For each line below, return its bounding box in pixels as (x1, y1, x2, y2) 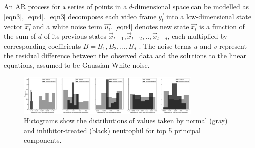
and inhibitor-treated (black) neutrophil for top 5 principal (24, 125, 201, 135)
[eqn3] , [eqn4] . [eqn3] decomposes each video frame (4, 11, 157, 21)
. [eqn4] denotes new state (110, 21, 189, 31)
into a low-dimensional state (166, 11, 251, 21)
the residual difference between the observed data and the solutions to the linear (4, 50, 246, 60)
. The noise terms (139, 40, 192, 51)
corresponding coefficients (4, 40, 81, 51)
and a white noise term (33, 21, 102, 31)
